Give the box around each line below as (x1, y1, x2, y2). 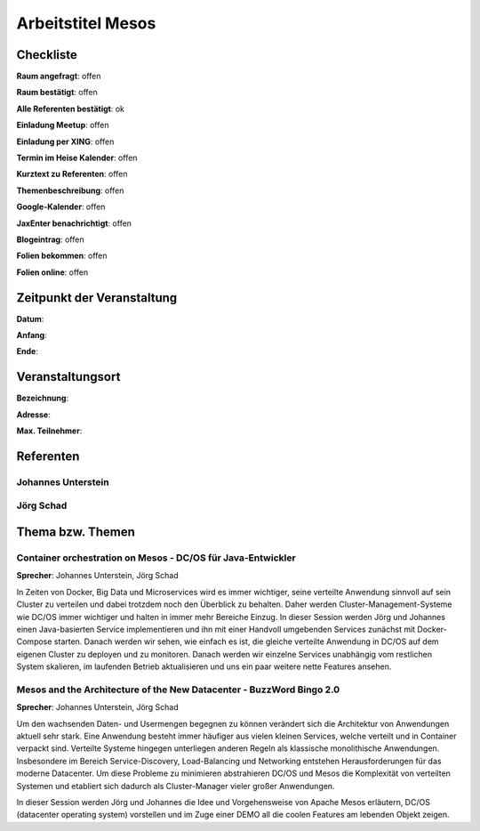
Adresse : (16, 409, 51, 420)
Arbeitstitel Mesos (16, 13, 156, 33)
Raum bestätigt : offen (16, 87, 98, 98)
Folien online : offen (16, 267, 89, 278)
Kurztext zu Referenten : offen (16, 169, 128, 180)
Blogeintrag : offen (16, 234, 84, 245)
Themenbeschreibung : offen (16, 185, 124, 196)
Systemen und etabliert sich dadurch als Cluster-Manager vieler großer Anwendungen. (16, 780, 335, 791)
